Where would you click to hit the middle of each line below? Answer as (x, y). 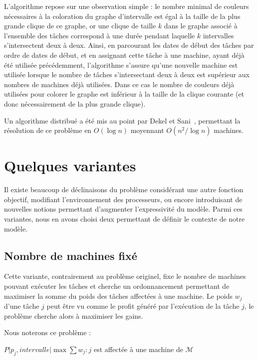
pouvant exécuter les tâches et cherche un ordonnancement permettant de (117, 286)
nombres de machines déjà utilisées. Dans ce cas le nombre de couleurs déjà (119, 84)
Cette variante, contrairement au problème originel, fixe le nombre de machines (125, 276)
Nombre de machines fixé (71, 255)
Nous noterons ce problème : (48, 332)
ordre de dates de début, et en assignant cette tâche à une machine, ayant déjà (124, 55)
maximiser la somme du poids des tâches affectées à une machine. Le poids (119, 296)
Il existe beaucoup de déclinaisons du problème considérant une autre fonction (124, 189)
